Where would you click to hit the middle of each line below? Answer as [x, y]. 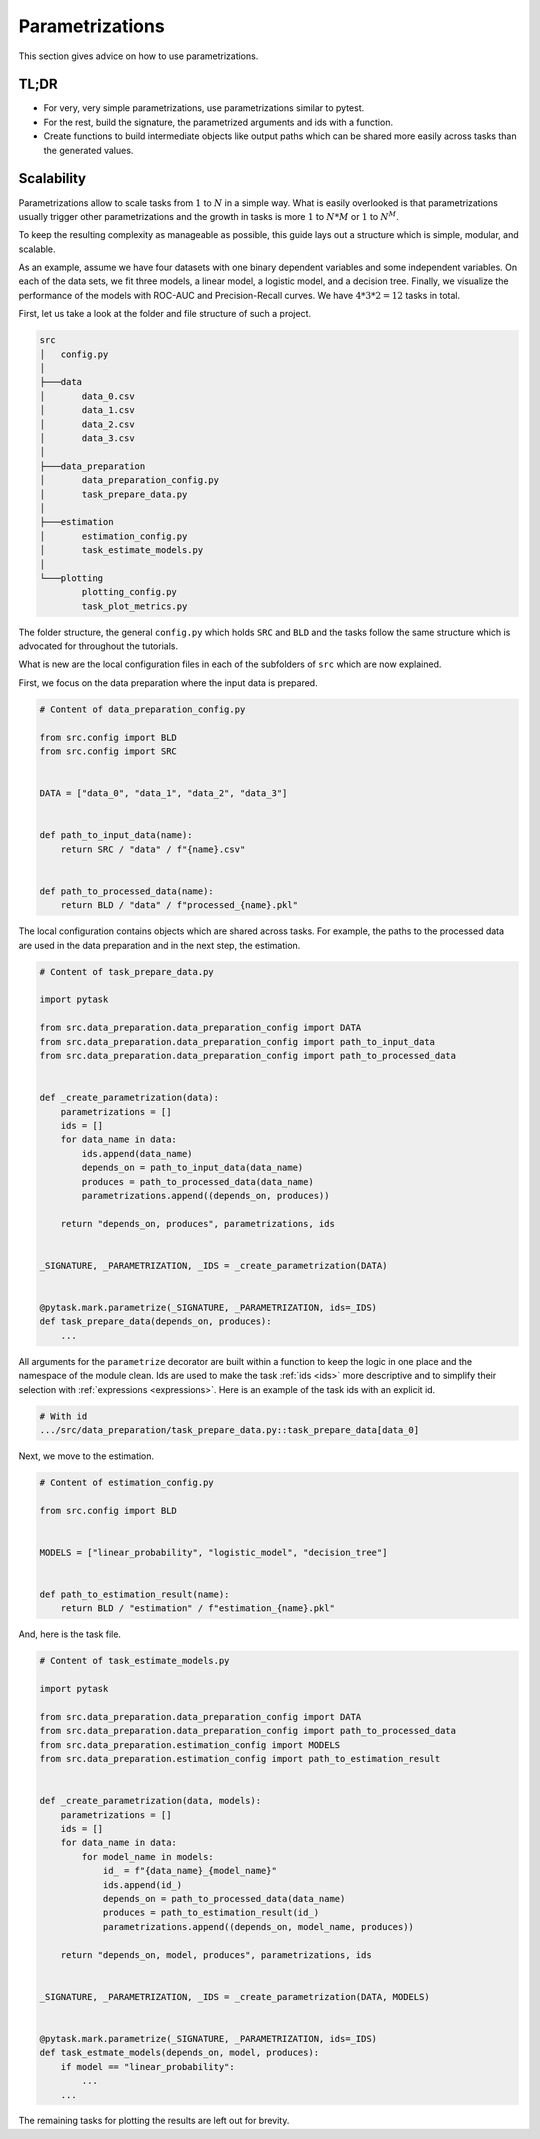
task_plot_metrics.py [134, 606]
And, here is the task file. [70, 1634]
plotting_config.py [129, 592]
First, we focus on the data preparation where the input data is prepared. [168, 682]
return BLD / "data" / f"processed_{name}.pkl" [179, 905]
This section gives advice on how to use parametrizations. [138, 56]
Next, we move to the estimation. [86, 1456]
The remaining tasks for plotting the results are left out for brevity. [154, 2121]
